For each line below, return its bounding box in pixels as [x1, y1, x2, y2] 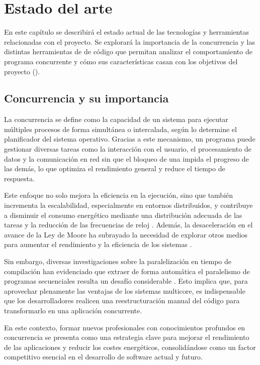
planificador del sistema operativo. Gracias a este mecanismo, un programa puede [4, 134, 255, 144]
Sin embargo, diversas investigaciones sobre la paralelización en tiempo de [4, 256, 232, 267]
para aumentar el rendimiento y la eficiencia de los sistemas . [4, 239, 192, 250]
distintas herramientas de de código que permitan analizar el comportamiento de [4, 46, 252, 57]
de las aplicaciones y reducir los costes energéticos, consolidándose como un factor [4, 341, 256, 352]
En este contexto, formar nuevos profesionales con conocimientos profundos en [4, 322, 245, 332]
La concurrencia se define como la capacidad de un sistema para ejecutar [4, 114, 228, 125]
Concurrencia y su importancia [4, 90, 169, 106]
